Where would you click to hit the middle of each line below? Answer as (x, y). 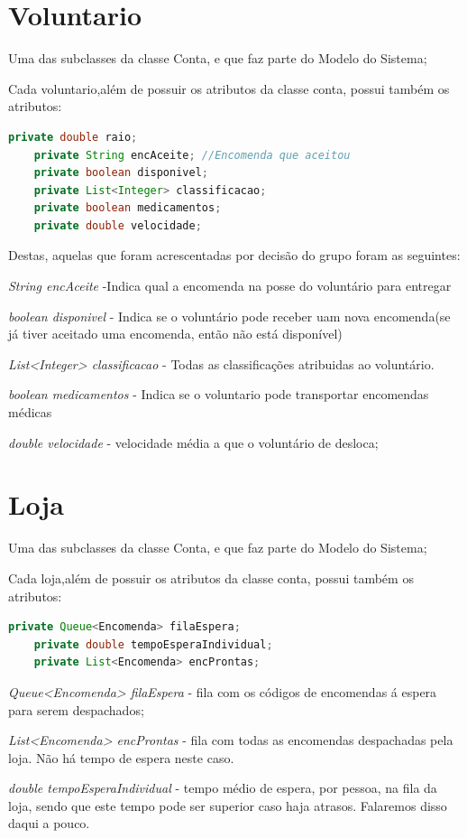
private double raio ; (73, 137)
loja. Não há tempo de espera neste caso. (121, 757)
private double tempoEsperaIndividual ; (153, 644)
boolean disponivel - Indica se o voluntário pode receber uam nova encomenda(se (229, 316)
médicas (30, 412)
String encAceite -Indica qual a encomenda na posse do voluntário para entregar (230, 286)
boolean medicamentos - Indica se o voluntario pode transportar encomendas (219, 394)
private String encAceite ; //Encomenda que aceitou (192, 155)
